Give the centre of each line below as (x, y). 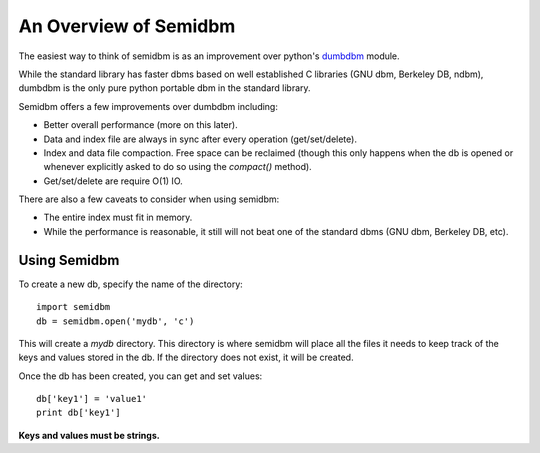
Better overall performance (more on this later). (141, 125)
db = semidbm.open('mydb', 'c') (115, 321)
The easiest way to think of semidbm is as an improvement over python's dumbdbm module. (209, 56)
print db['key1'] (78, 413)
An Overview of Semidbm (127, 26)
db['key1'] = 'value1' (92, 399)
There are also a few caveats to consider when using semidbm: (149, 199)
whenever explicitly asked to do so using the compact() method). (177, 167)
